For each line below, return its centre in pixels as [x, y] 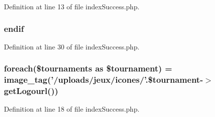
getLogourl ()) [31, 91]
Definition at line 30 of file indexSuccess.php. [72, 46]
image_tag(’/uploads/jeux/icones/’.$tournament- [104, 80]
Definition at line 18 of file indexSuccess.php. [72, 109]
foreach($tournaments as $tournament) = [88, 68]
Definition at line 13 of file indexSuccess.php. [72, 6]
